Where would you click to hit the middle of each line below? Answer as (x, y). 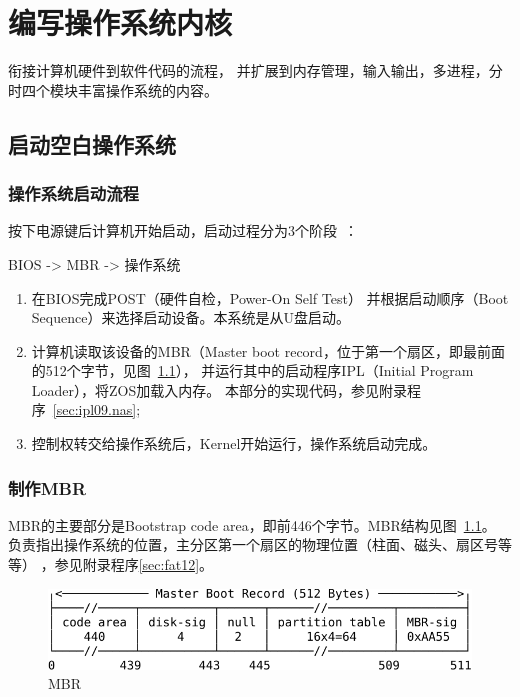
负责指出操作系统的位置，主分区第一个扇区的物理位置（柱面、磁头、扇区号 (253, 544)
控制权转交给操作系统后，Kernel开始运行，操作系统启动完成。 (234, 443)
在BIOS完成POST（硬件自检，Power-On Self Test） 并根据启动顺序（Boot (270, 297)
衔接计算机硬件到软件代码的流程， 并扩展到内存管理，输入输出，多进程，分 (255, 70)
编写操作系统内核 (120, 22)
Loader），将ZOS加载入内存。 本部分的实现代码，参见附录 (219, 389)
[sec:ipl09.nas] (94, 409)
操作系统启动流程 (73, 193)
